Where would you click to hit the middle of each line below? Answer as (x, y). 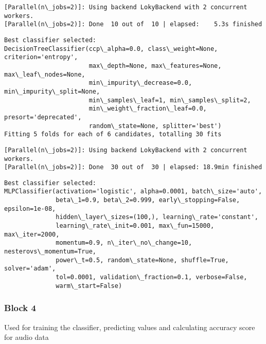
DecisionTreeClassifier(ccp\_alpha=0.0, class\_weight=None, (111, 49)
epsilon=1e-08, (30, 209)
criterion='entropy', (41, 57)
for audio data (26, 337)
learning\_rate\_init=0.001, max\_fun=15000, (135, 226)
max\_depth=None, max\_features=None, (155, 66)
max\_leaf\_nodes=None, (45, 74)
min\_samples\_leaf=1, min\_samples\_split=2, (170, 100)
